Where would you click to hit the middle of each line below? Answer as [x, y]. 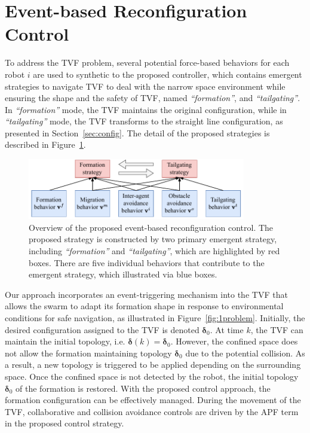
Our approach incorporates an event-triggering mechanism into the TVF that [146, 294]
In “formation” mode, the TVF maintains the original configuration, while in [146, 109]
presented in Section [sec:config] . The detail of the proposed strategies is [137, 132]
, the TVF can [277, 329]
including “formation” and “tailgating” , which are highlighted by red [154, 251]
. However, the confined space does [234, 341]
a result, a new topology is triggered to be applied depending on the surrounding [153, 365]
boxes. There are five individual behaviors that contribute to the [147, 262]
